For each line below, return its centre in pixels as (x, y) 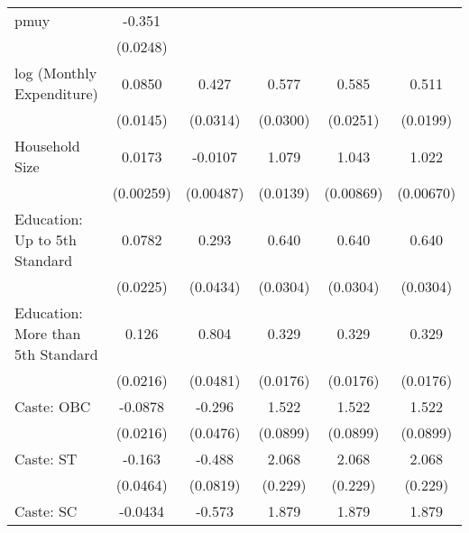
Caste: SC (46, 511)
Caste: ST (46, 459)
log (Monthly (56, 73)
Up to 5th (46, 239)
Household (47, 146)
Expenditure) (56, 93)
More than (48, 333)
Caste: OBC (53, 406)
